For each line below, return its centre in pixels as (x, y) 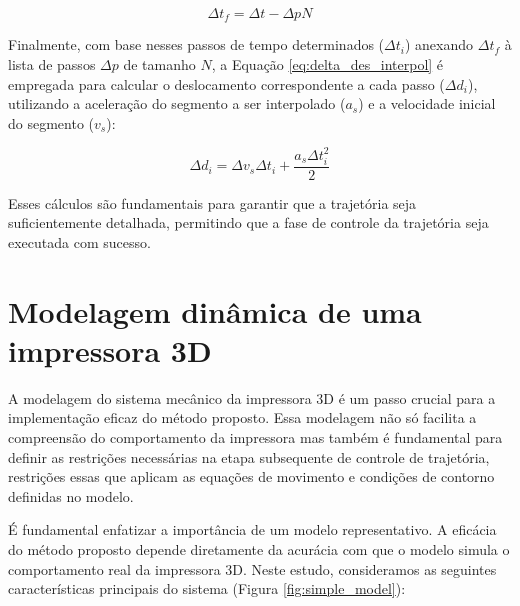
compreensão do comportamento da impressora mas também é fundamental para (255, 436)
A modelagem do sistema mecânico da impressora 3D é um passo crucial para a (252, 397)
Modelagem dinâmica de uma (215, 310)
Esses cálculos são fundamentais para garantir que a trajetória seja (212, 202)
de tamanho (159, 64)
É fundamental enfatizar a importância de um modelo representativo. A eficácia (252, 529)
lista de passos (52, 64)
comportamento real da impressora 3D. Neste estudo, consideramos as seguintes (252, 568)
